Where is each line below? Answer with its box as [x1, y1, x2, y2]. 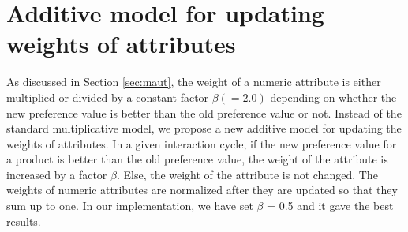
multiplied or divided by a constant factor [6, 88, 209, 105]
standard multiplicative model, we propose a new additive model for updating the [6, 120, 402, 137]
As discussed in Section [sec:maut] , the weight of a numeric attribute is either [6, 73, 381, 90]
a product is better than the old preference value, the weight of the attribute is [6, 151, 388, 167]
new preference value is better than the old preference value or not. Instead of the [6, 104, 402, 121]
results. [6, 212, 41, 229]
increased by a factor [6, 166, 107, 182]
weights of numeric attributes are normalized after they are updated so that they [6, 181, 398, 198]
